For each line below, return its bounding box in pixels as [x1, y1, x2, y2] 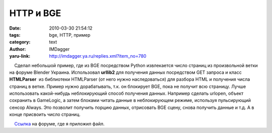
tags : [9, 32, 21, 38]
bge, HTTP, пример [49, 32, 91, 38]
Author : [9, 46, 26, 52]
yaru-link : [9, 53, 30, 59]
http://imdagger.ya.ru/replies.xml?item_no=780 [49, 53, 147, 59]
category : [9, 39, 31, 45]
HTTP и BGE [9, 8, 61, 19]
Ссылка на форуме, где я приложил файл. [14, 120, 105, 126]
